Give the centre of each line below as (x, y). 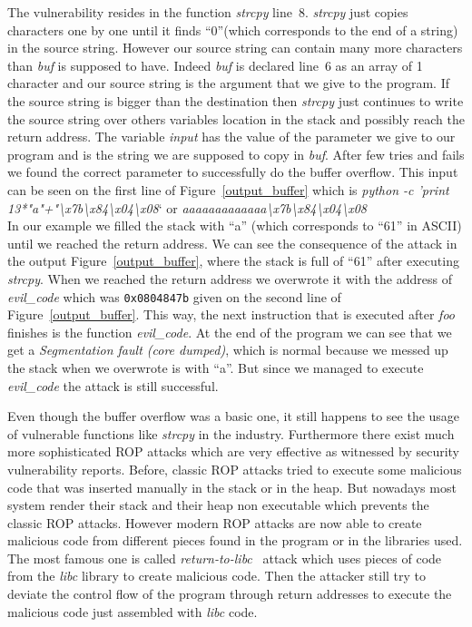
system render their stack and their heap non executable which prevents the (218, 505)
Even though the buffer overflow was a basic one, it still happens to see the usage (234, 416)
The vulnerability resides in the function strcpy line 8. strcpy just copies (208, 12)
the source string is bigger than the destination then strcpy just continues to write (236, 100)
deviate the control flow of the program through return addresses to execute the (230, 594)
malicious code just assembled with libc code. (133, 611)
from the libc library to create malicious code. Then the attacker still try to (217, 576)
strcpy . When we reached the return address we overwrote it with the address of (230, 278)
